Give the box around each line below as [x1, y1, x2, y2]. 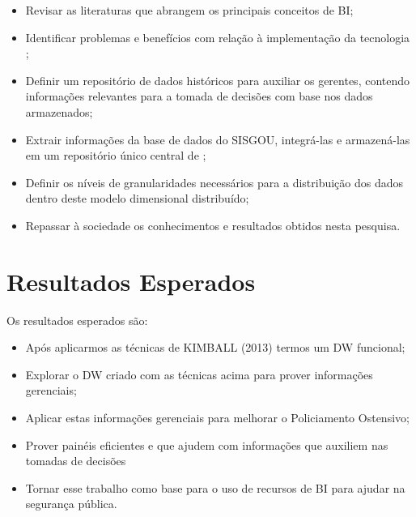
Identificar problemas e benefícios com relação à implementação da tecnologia [25, 28, 410, 45]
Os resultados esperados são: [6, 311, 148, 328]
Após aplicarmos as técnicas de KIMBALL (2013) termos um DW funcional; [25, 339, 405, 356]
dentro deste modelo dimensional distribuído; [25, 190, 249, 207]
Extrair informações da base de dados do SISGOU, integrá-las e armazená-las [25, 130, 410, 147]
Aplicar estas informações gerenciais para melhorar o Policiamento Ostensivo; [25, 409, 410, 426]
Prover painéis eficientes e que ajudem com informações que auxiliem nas [25, 436, 388, 453]
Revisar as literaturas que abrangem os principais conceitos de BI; [25, 2, 354, 18]
